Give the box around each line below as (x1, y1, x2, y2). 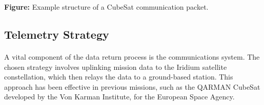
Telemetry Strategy (4, 26, 109, 42)
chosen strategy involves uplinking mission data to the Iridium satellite (4, 61, 227, 72)
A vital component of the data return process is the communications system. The (4, 51, 260, 62)
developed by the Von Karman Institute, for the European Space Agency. (4, 91, 235, 102)
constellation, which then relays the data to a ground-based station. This (4, 71, 233, 82)
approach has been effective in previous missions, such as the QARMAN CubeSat (4, 81, 260, 92)
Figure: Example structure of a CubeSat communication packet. (4, 2, 209, 12)
